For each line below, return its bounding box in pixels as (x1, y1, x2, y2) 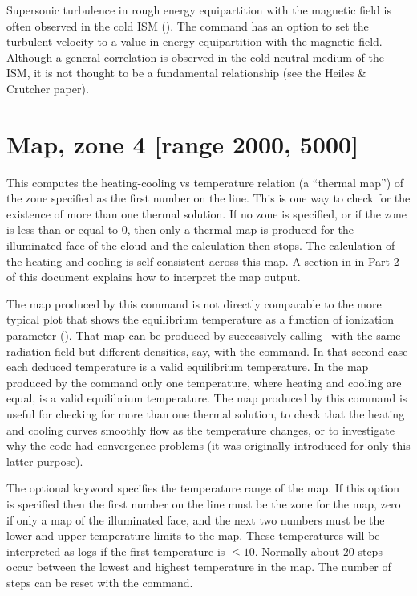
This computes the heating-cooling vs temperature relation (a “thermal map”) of (6, 173, 404, 190)
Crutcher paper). (6, 80, 89, 96)
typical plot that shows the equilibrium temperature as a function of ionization (6, 311, 394, 328)
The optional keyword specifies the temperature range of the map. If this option (6, 480, 399, 496)
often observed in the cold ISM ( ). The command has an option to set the (6, 17, 369, 34)
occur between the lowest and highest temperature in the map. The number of (6, 558, 391, 575)
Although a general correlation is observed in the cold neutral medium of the (6, 48, 384, 65)
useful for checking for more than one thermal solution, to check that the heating (6, 406, 405, 422)
